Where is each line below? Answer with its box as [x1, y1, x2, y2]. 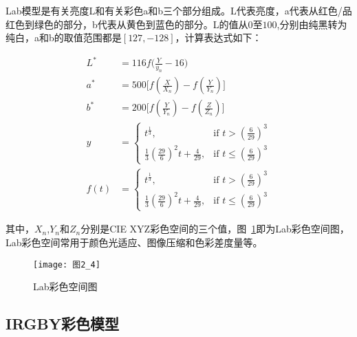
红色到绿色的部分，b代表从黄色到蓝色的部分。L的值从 [6, 17, 248, 31]
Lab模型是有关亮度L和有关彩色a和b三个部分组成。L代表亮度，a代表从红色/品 [6, 3, 352, 17]
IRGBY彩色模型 [6, 313, 120, 334]
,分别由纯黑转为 [277, 17, 347, 31]
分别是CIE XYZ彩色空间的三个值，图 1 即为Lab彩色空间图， [80, 221, 349, 236]
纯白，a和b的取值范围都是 [6, 30, 122, 45]
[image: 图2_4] [33, 259, 100, 270]
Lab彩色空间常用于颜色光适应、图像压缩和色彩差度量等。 [6, 235, 263, 249]
